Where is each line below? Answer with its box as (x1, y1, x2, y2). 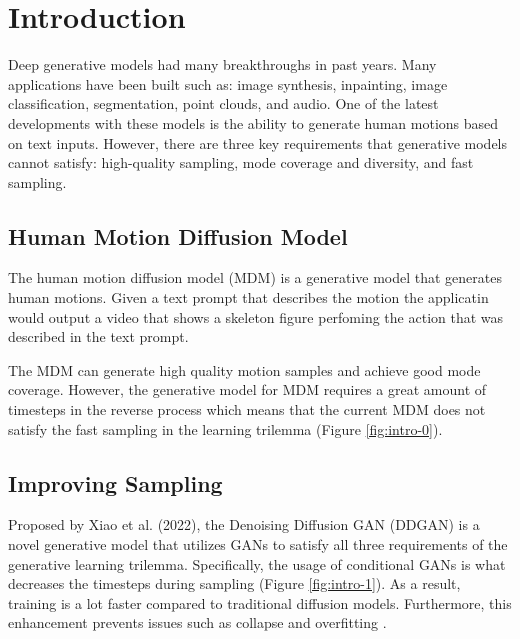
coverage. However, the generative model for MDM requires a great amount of (8, 379, 487, 400)
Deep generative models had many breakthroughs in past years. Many (8, 54, 437, 75)
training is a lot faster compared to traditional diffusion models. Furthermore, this (8, 592, 512, 613)
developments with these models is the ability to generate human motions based (8, 112, 499, 133)
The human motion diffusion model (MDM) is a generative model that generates (8, 267, 502, 288)
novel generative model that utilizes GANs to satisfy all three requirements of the (8, 534, 508, 555)
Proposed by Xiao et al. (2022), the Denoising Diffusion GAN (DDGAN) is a (8, 514, 480, 535)
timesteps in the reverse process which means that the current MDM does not (8, 399, 486, 420)
